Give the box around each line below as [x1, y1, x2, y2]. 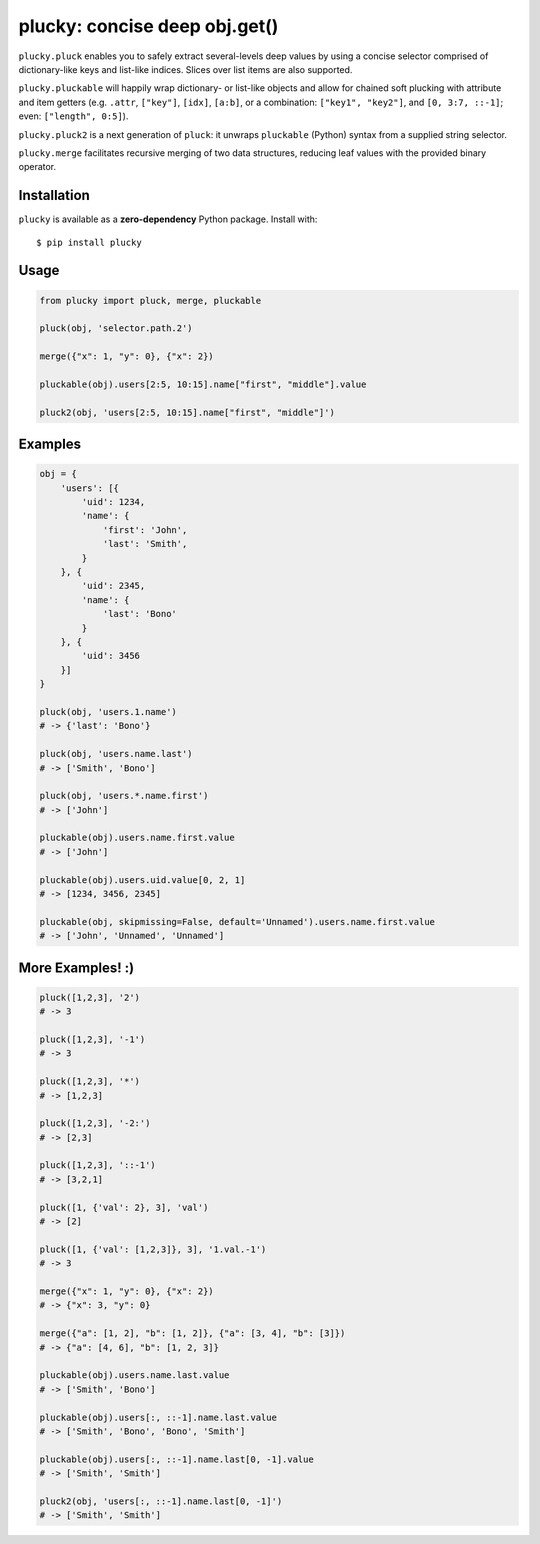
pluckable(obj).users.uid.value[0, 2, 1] [39, 874, 246, 885]
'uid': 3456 [81, 650, 140, 662]
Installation [18, 187, 90, 204]
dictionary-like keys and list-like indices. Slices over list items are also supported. [18, 63, 353, 75]
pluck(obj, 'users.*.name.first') [39, 790, 209, 802]
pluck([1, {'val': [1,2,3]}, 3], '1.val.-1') [39, 1243, 267, 1255]
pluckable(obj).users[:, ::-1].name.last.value [39, 1411, 277, 1423]
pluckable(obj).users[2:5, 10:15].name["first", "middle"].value [39, 378, 367, 390]
